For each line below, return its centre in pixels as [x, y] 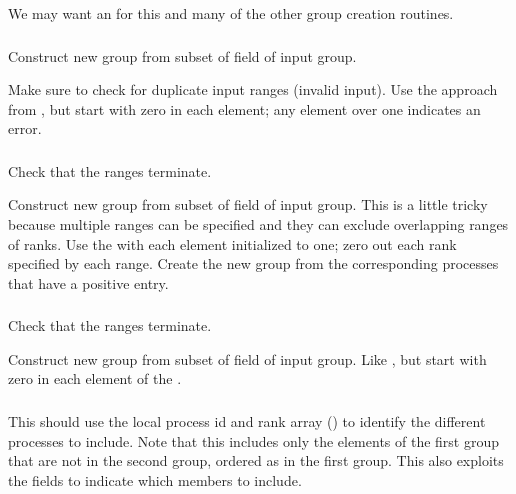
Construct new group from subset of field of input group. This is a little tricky [248, 204]
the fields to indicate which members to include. [155, 479]
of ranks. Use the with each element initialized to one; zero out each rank [232, 243]
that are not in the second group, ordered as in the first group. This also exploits [256, 460]
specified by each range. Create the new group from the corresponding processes [253, 263]
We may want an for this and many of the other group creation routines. [231, 13]
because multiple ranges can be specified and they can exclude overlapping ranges [258, 224]
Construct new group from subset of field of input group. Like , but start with [247, 358]
